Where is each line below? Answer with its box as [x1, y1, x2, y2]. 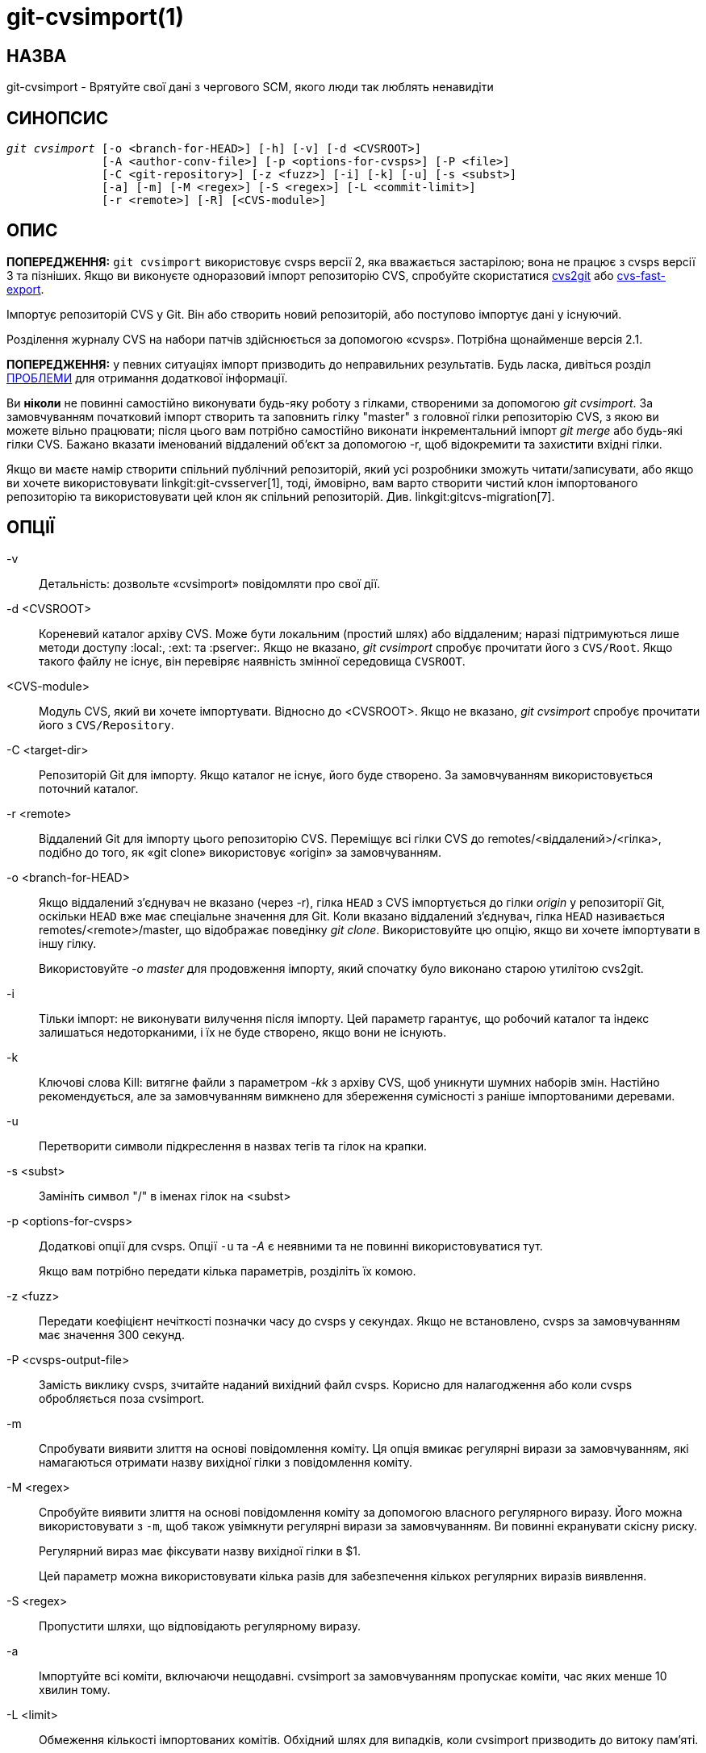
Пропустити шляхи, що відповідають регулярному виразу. [39, 1618, 361, 1633]
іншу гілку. [39, 936, 97, 950]
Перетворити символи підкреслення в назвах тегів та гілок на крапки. [39, 1138, 428, 1153]
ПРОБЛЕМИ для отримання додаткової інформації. [6, 370, 288, 385]
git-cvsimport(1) [6, 3, 184, 31]
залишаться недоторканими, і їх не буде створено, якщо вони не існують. [39, 1025, 447, 1039]
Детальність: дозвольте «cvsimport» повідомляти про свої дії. [39, 576, 381, 591]
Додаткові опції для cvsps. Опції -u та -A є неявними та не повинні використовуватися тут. [39, 1238, 543, 1253]
